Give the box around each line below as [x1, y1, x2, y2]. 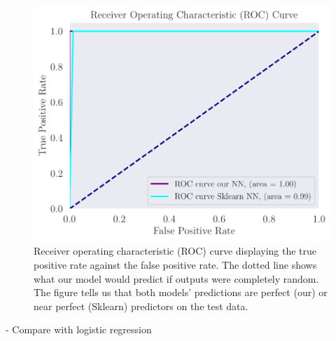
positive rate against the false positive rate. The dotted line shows [34, 258, 317, 272]
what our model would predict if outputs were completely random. [34, 271, 319, 286]
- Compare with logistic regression [6, 322, 152, 337]
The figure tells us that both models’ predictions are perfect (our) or [34, 285, 328, 300]
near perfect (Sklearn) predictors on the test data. [34, 298, 248, 313]
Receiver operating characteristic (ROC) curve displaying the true [34, 243, 317, 258]
